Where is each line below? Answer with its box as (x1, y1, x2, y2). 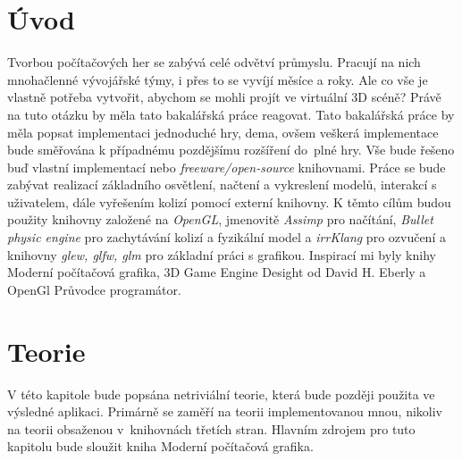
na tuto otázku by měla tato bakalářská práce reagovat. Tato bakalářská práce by (7, 105, 455, 123)
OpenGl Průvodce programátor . (7, 280, 181, 298)
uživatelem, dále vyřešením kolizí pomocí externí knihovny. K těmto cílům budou (7, 192, 451, 211)
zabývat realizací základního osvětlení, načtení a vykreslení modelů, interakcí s (7, 175, 437, 194)
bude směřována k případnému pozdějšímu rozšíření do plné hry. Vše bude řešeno (7, 140, 455, 159)
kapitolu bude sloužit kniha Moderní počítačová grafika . (7, 437, 314, 456)
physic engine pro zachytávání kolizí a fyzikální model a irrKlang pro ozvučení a (7, 228, 446, 247)
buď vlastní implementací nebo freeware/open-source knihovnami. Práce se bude (7, 157, 446, 176)
